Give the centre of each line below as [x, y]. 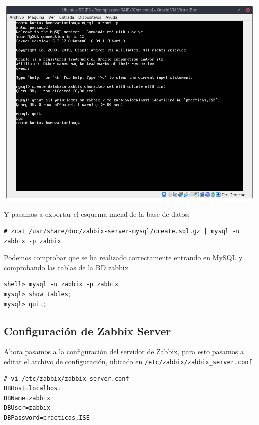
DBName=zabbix [27, 398]
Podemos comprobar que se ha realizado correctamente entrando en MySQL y [123, 258]
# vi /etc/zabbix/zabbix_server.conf [66, 378]
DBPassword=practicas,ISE [47, 418]
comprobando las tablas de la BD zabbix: [67, 267]
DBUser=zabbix [27, 408]
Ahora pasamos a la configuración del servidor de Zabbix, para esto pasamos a [124, 351]
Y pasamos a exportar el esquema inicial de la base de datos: [97, 214]
